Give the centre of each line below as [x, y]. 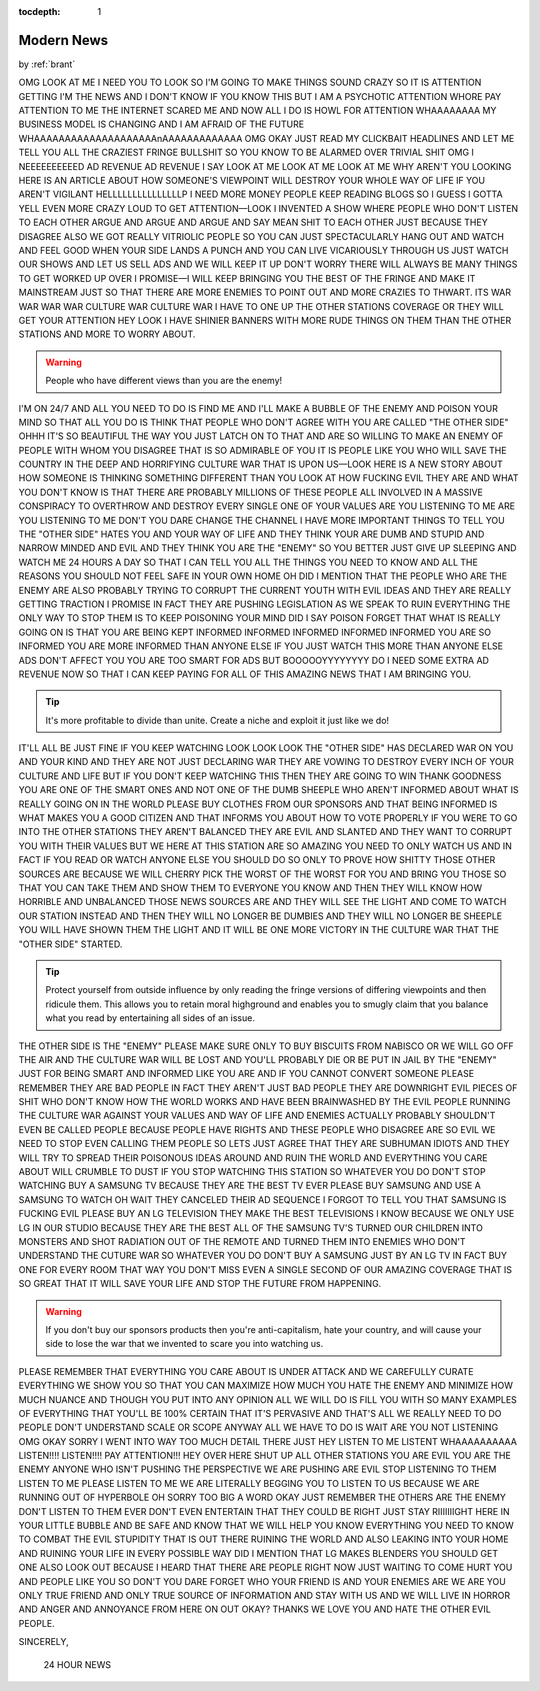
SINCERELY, [43, 1642]
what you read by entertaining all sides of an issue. [150, 1018]
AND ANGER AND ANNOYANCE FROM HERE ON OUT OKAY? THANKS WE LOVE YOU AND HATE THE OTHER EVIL [255, 1609]
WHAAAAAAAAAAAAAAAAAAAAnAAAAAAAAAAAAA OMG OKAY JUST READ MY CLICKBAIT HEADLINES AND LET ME [266, 138]
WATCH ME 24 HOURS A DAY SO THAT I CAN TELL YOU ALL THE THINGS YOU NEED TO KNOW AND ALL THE [248, 562]
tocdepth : [39, 11]
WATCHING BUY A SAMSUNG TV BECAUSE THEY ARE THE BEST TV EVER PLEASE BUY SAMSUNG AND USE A [250, 1186]
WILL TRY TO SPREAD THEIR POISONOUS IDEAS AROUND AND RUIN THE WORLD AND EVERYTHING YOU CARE [253, 1157]
